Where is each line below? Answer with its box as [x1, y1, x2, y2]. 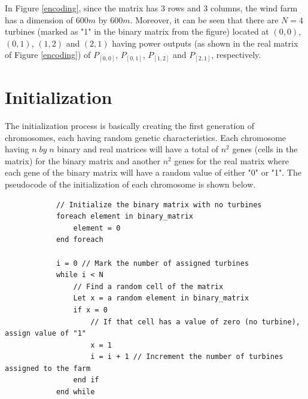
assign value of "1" [5, 329, 87, 338]
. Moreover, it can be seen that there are [130, 13, 279, 26]
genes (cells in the [232, 143, 298, 155]
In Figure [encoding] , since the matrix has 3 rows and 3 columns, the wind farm [5, 2, 298, 14]
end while [56, 388, 95, 397]
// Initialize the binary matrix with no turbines [56, 200, 262, 209]
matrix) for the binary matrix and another [5, 154, 161, 167]
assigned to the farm [5, 364, 91, 373]
